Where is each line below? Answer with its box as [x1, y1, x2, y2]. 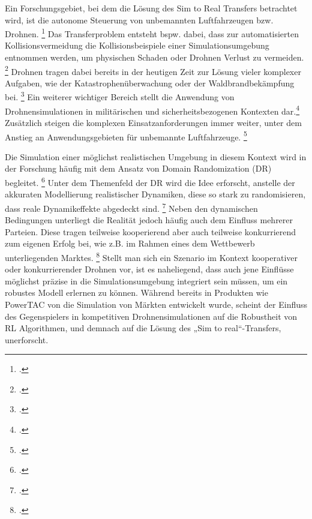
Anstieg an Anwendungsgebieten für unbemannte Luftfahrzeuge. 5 [5, 128, 247, 143]
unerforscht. [5, 333, 49, 346]
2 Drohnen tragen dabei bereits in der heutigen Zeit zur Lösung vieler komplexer [5, 63, 301, 77]
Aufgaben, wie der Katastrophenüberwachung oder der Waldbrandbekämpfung [5, 76, 295, 89]
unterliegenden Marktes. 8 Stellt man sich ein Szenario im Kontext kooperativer [5, 249, 298, 263]
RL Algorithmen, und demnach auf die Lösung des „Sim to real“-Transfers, [5, 322, 281, 334]
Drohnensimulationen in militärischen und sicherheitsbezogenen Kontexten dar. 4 [5, 103, 300, 117]
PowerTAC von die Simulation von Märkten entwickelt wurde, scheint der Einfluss [5, 298, 308, 310]
